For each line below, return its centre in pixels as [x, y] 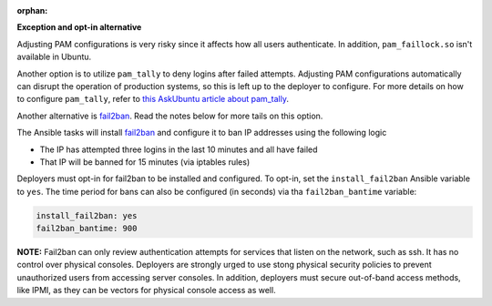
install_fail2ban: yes [87, 215]
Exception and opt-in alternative [79, 27]
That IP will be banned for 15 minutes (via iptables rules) [145, 162]
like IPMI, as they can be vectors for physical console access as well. [147, 291]
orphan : [32, 10]
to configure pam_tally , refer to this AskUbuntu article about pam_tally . [153, 99]
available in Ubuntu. [54, 57]
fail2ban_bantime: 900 [87, 229]
